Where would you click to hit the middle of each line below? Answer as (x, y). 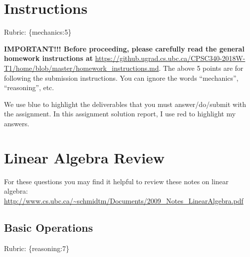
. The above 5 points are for (201, 68)
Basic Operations (49, 227)
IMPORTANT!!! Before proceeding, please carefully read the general (124, 48)
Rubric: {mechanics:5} (38, 32)
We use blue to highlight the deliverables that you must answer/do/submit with (125, 104)
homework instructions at (48, 58)
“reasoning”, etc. (29, 87)
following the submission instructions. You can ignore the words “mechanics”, (121, 77)
